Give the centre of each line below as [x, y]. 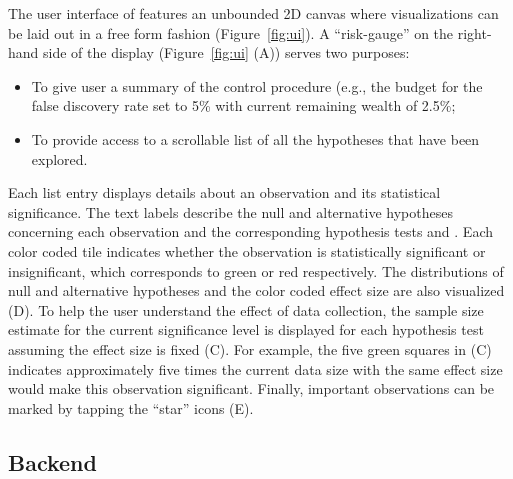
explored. [59, 158]
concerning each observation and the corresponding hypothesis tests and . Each [250, 231]
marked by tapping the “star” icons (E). [131, 407]
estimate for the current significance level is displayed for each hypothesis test [246, 329]
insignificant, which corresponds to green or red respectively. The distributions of [256, 270]
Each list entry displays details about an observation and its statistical [224, 192]
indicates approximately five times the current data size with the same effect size [255, 368]
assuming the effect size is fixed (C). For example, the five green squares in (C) [250, 348]
